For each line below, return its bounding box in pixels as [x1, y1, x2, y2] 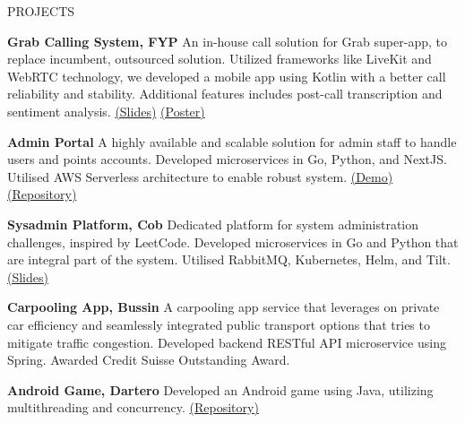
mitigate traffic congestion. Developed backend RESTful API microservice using [7, 332, 446, 351]
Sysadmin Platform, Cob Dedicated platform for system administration [7, 214, 419, 233]
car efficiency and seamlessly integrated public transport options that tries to [7, 315, 430, 333]
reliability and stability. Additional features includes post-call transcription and [7, 84, 443, 103]
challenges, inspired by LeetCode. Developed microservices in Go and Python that [7, 232, 459, 251]
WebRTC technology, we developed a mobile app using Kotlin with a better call [7, 66, 446, 85]
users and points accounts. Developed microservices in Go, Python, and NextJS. [7, 150, 447, 168]
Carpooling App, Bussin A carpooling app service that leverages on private [7, 298, 440, 316]
